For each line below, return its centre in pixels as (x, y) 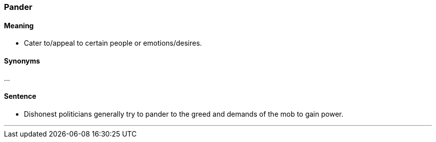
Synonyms (22, 61)
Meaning (19, 25)
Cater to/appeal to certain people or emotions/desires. (113, 43)
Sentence (20, 96)
